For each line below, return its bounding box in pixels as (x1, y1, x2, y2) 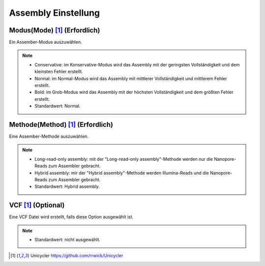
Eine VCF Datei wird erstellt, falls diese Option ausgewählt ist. (9, 214, 133, 220)
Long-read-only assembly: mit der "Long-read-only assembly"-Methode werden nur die (34, 156, 213, 162)
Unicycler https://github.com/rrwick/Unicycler (30, 252, 124, 258)
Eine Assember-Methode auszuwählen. (9, 133, 89, 140)
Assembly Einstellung (9, 7, 100, 18)
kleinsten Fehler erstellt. (34, 69, 83, 75)
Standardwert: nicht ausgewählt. (34, 236, 101, 243)
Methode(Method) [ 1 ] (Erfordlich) (9, 120, 113, 129)
